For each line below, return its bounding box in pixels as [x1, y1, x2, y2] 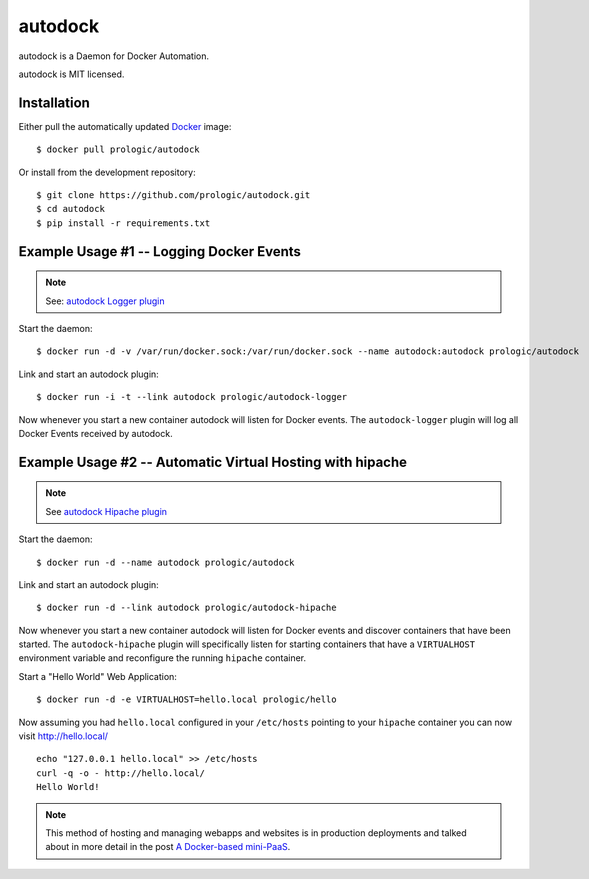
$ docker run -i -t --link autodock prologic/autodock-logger [36, 391, 348, 403]
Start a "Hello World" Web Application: [18, 670, 177, 682]
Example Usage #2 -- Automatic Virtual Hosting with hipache [18, 453, 408, 470]
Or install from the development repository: [18, 166, 196, 178]
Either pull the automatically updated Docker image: [18, 120, 232, 132]
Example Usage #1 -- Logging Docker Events [18, 243, 302, 260]
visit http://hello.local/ [18, 730, 109, 742]
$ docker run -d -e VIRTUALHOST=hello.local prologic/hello [36, 694, 337, 705]
